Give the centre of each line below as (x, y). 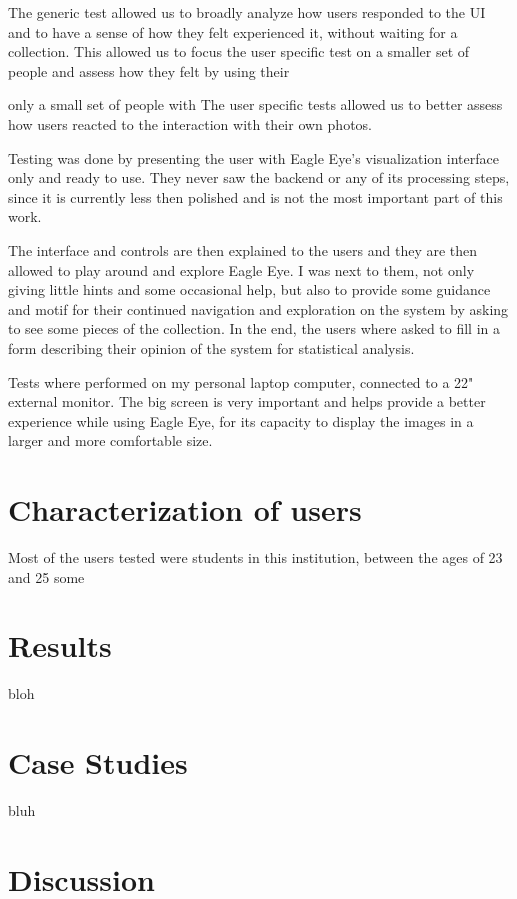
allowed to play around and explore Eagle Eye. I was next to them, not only (241, 269)
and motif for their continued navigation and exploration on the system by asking (258, 308)
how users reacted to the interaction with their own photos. (190, 123)
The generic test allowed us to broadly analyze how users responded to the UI (247, 12)
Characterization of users (185, 509)
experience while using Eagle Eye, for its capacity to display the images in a (241, 420)
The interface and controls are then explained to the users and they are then (243, 249)
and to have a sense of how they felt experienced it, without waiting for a (233, 31)
